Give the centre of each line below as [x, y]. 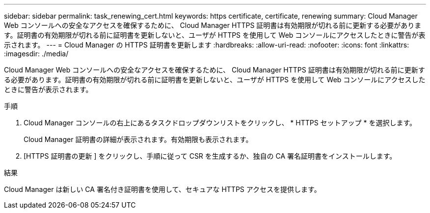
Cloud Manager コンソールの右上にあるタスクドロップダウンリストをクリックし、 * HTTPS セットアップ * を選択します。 [220, 123]
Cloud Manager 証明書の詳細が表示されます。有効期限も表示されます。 [138, 139]
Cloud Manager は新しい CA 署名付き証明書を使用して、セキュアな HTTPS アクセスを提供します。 [162, 189]
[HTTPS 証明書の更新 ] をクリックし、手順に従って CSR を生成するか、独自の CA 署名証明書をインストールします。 [210, 156]
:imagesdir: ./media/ [36, 54]
